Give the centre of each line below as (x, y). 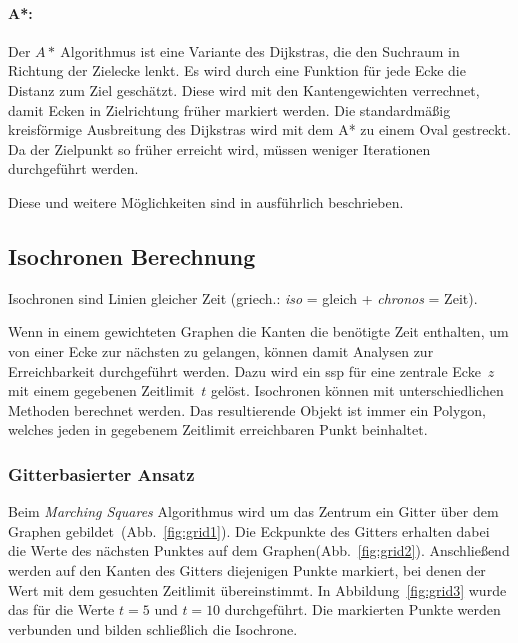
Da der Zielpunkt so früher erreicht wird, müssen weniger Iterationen (219, 148)
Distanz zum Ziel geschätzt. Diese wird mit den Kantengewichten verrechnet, (244, 89)
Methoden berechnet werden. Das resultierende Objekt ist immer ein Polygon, (247, 409)
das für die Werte (61, 609)
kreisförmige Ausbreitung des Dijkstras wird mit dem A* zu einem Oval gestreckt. (259, 129)
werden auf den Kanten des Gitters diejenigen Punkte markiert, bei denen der (247, 569)
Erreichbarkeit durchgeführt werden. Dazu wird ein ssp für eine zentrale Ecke (244, 370)
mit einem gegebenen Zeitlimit (101, 390)
